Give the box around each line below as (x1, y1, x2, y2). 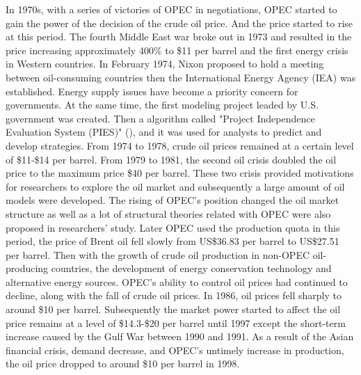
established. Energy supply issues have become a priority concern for (6, 83, 298, 98)
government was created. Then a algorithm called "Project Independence (6, 111, 315, 125)
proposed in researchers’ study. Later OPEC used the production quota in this (6, 220, 340, 234)
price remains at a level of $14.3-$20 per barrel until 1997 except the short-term (6, 315, 346, 330)
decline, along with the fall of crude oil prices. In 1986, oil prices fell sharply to (6, 288, 342, 303)
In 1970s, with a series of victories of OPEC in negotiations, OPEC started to (6, 2, 337, 16)
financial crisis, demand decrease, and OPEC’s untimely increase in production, (6, 342, 344, 357)
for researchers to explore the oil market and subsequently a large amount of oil (6, 179, 345, 193)
